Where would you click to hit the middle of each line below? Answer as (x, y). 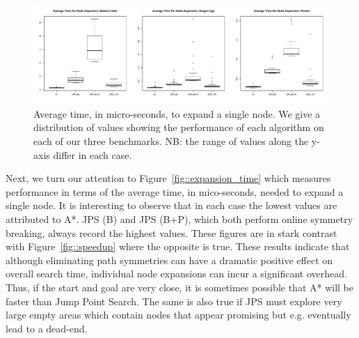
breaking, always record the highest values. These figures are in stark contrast (171, 232)
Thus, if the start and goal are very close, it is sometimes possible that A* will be (180, 287)
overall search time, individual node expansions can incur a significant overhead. (176, 274)
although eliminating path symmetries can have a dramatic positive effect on (169, 260)
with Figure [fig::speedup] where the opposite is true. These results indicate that (178, 246)
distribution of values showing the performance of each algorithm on (179, 127)
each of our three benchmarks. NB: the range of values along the (171, 140)
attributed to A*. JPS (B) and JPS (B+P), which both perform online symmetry (179, 218)
